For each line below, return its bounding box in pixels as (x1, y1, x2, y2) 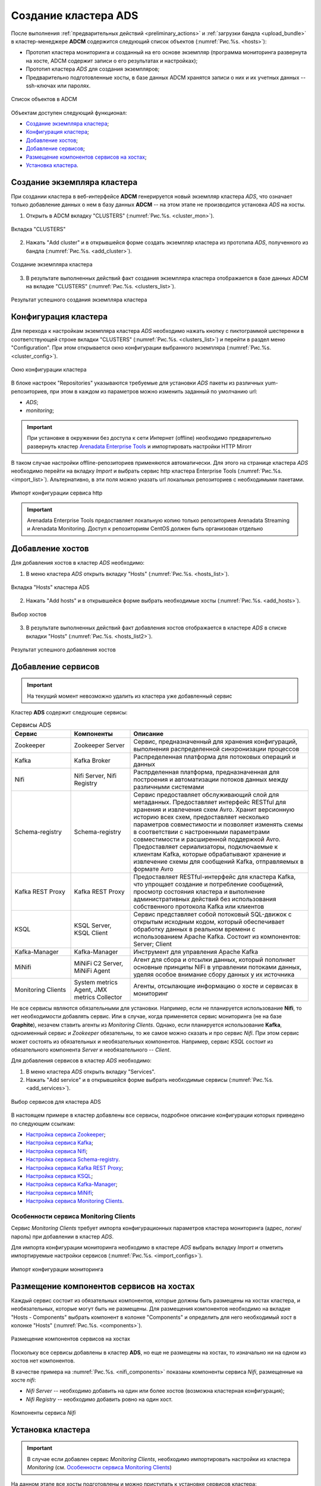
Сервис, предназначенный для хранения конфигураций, (133, 737, 298, 745)
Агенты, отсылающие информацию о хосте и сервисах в (133, 981, 298, 990)
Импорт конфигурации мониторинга (11, 1265, 103, 1273)
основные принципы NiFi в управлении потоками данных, (133, 963, 302, 971)
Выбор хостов (11, 610, 47, 618)
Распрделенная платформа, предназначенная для (133, 767, 279, 776)
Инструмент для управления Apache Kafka (133, 947, 259, 956)
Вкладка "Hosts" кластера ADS (11, 584, 90, 591)
